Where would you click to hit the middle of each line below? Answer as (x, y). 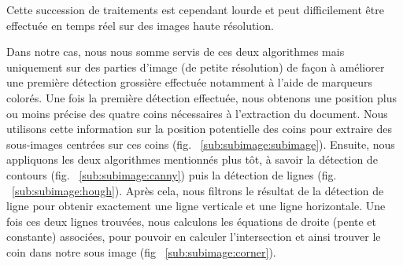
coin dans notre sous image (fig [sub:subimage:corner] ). (141, 251)
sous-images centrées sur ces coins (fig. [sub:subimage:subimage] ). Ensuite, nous (201, 144)
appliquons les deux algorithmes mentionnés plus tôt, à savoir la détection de (192, 159)
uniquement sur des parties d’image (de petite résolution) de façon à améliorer (196, 66)
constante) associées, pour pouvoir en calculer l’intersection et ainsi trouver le (194, 236)
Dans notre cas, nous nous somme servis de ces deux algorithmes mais (176, 52)
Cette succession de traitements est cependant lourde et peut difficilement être (195, 9)
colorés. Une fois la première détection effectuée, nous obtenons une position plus (201, 97)
